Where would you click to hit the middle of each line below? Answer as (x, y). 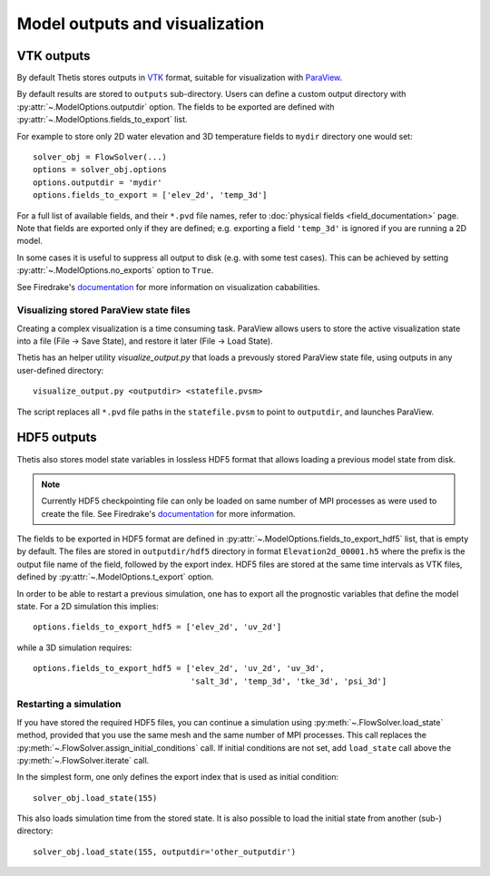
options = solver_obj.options (100, 170)
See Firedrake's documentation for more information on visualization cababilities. (169, 287)
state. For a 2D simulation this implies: (88, 607)
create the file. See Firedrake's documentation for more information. (168, 513)
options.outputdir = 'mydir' (98, 182)
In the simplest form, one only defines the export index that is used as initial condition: (178, 777)
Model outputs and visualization (141, 24)
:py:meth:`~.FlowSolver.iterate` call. (83, 760)
